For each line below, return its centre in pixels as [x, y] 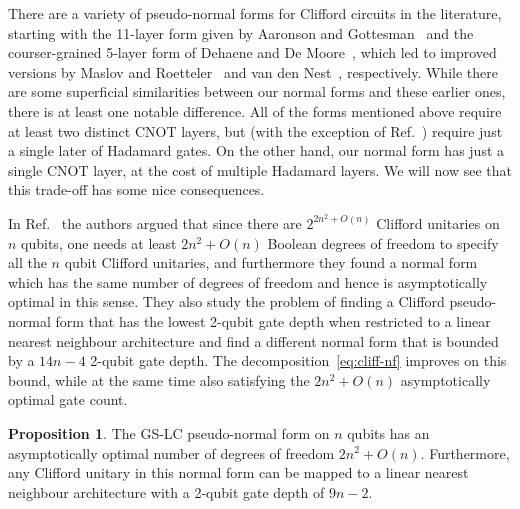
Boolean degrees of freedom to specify [383, 242]
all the [27, 262]
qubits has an [388, 432]
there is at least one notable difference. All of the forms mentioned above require [255, 110]
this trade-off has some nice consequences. [136, 189]
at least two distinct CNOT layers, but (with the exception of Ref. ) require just [255, 130]
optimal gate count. [68, 399]
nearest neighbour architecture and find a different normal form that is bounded [253, 340]
